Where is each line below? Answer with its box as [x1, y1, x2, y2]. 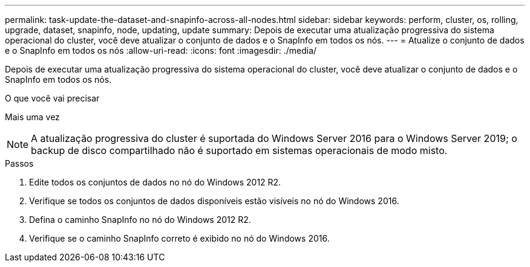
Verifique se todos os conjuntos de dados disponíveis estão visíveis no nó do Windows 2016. [29, 196, 399, 206]
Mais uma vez [5, 112, 60, 122]
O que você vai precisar [5, 93, 100, 103]
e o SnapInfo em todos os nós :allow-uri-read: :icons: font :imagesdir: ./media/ [5, 45, 317, 56]
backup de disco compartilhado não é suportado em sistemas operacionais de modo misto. [31, 144, 448, 156]
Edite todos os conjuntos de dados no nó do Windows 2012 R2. [29, 177, 281, 187]
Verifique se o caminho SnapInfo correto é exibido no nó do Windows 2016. [29, 233, 330, 243]
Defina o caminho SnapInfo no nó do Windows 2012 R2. [29, 214, 251, 225]
